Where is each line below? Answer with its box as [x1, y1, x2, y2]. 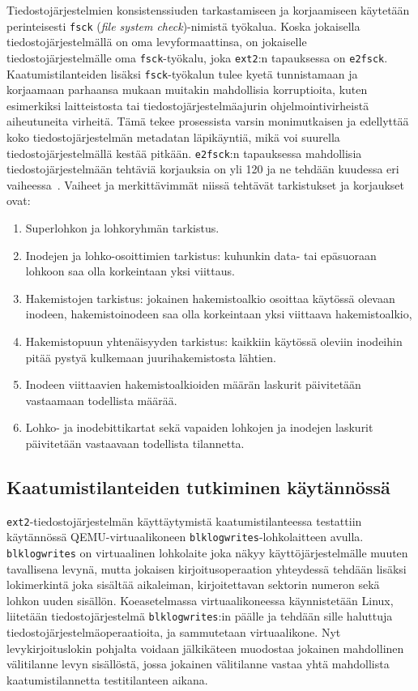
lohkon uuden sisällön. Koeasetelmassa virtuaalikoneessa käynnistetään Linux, [6, 591, 394, 608]
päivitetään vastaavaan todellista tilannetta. [25, 434, 245, 451]
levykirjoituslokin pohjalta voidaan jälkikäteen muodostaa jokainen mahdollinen [6, 639, 404, 656]
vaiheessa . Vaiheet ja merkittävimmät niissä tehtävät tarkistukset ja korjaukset [6, 176, 405, 193]
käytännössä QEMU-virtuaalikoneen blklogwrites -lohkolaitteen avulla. [6, 528, 364, 545]
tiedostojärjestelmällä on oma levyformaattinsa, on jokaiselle [6, 33, 307, 50]
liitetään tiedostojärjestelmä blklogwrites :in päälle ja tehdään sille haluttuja [6, 608, 393, 625]
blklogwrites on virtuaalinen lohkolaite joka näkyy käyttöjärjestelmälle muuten [6, 544, 408, 561]
